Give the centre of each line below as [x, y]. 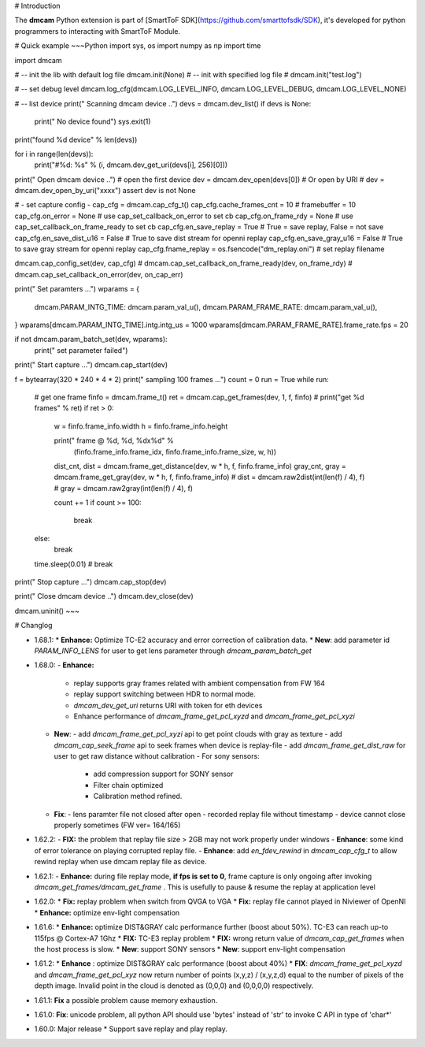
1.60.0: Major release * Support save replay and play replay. [131, 1029]
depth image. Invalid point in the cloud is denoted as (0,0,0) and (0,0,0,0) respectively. [174, 986]
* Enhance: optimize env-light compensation [107, 912]
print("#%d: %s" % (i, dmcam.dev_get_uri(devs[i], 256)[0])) [131, 165]
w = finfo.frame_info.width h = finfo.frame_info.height [141, 426]
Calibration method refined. [138, 796]
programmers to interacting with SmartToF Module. [98, 31]
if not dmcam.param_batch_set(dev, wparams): [91, 340]
